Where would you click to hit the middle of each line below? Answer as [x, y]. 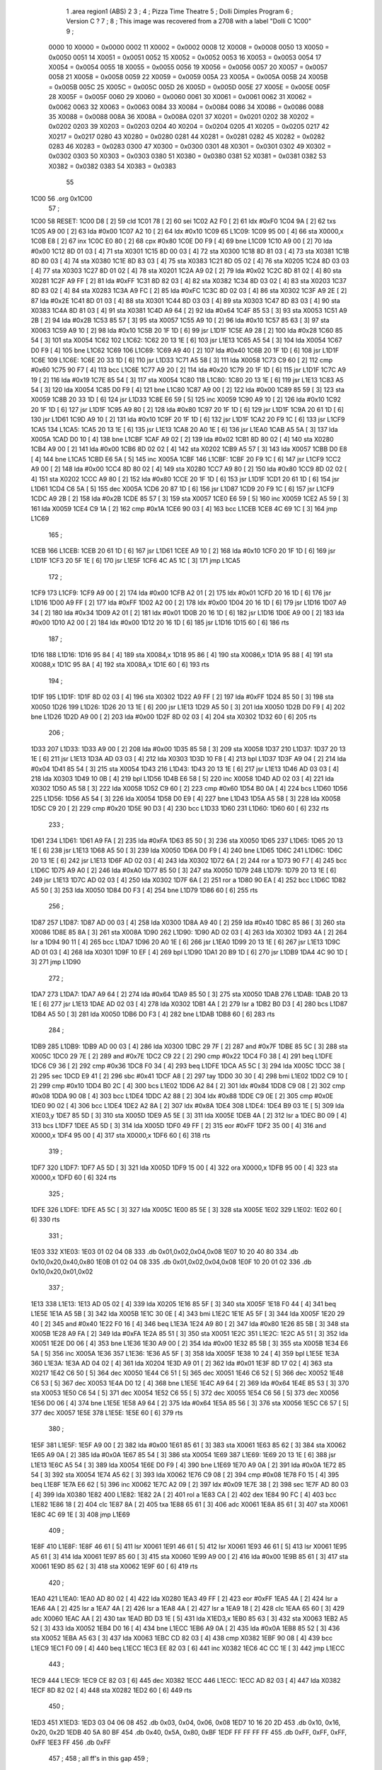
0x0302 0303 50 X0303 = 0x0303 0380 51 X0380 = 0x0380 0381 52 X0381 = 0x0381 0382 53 [187, 156]
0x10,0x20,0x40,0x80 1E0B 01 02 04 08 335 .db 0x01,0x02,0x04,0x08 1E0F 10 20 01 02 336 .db [171, 1262]
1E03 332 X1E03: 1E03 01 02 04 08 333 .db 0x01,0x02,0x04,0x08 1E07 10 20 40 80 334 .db [164, 1252]
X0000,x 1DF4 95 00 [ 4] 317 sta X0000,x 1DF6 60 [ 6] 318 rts [121, 1136]
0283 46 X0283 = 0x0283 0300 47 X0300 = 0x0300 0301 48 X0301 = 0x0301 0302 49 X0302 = [190, 147]
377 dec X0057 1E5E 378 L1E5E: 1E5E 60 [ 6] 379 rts [107, 1413]
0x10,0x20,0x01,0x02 [62, 1272]
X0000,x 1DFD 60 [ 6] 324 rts [74, 1177]
